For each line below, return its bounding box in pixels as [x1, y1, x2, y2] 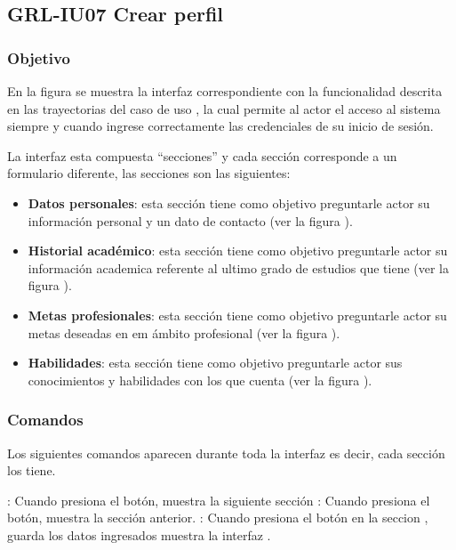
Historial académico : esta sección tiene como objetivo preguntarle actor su [28, 241, 448, 260]
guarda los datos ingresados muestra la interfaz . [7, 525, 271, 544]
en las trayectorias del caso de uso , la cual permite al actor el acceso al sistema [7, 99, 441, 117]
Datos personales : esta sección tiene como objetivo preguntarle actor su [28, 193, 430, 212]
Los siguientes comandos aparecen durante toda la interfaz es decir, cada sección [7, 443, 445, 462]
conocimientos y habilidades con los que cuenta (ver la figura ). [28, 370, 372, 389]
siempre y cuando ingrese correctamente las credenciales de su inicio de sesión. [7, 117, 434, 135]
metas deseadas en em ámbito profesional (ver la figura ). [28, 323, 340, 342]
